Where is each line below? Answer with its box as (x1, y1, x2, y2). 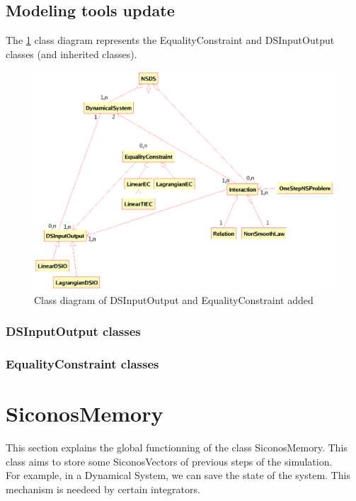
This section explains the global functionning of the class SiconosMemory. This (6, 440, 348, 455)
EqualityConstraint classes (6, 355, 159, 373)
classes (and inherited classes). (6, 46, 137, 61)
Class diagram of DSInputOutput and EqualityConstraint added (34, 292, 314, 307)
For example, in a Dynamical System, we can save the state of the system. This (6, 468, 350, 483)
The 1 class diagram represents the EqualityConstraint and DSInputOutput (6, 33, 335, 47)
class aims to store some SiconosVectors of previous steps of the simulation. (6, 454, 333, 468)
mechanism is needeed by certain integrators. (6, 482, 200, 497)
